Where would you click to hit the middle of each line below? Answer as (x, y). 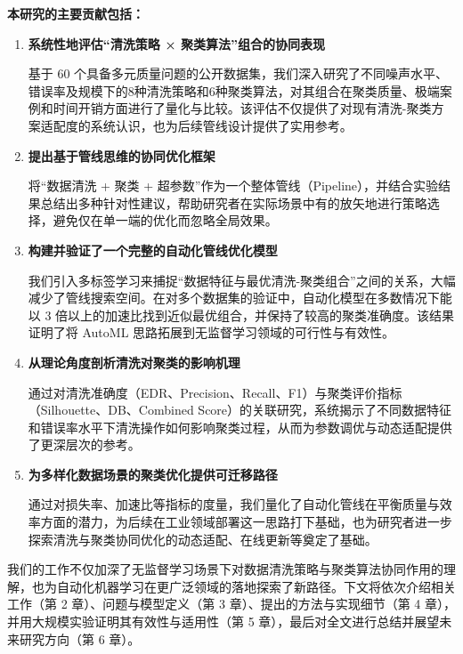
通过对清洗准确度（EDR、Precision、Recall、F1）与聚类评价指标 (215, 392)
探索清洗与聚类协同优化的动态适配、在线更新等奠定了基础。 (203, 539)
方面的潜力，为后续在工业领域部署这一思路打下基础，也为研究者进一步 (246, 522)
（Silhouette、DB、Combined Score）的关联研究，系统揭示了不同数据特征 (240, 410)
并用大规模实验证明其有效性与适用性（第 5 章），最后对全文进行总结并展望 (223, 622)
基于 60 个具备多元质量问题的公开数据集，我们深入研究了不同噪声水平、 (238, 73)
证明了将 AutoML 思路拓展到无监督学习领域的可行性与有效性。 (211, 332)
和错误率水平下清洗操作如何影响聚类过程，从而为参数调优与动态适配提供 (240, 427)
